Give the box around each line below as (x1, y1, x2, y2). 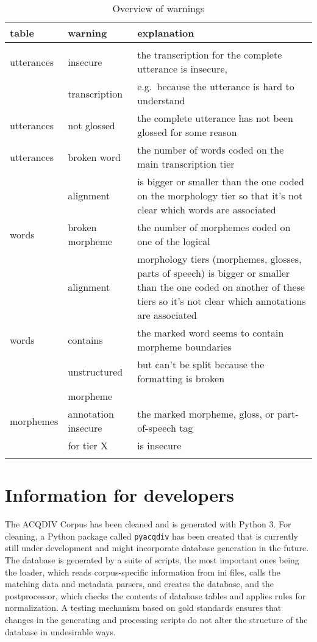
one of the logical (137, 234, 210, 248)
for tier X (68, 438, 109, 452)
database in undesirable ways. (5, 625, 116, 638)
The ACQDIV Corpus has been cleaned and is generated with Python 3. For (5, 518, 291, 530)
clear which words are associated (137, 202, 276, 216)
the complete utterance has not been (137, 111, 293, 125)
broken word (68, 149, 121, 164)
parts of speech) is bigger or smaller (137, 266, 290, 280)
